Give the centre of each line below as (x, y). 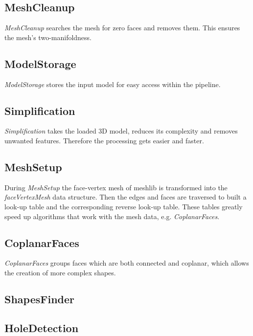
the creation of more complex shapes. (60, 272)
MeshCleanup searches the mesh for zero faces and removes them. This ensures (122, 28)
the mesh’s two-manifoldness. (48, 37)
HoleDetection (42, 327)
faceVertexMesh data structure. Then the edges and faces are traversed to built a (126, 197)
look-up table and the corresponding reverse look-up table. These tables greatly (124, 206)
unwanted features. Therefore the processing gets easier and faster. (104, 140)
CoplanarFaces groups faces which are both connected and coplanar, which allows (127, 263)
